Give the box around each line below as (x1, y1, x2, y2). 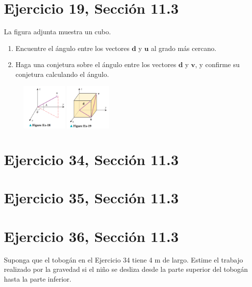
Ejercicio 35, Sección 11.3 (4, 188, 179, 208)
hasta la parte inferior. (4, 273, 72, 284)
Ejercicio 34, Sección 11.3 (4, 149, 179, 169)
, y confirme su (195, 59, 240, 70)
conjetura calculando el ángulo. (15, 69, 109, 79)
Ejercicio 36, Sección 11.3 (4, 226, 179, 246)
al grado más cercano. (151, 43, 217, 53)
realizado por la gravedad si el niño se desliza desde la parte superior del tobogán (4, 264, 248, 274)
